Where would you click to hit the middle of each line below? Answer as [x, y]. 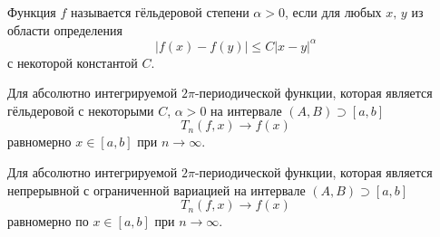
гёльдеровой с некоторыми [81, 110]
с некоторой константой [73, 62]
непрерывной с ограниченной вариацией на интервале [156, 190]
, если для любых [333, 12]
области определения [65, 29]
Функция [32, 12]
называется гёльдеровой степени [160, 12]
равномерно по [48, 221]
